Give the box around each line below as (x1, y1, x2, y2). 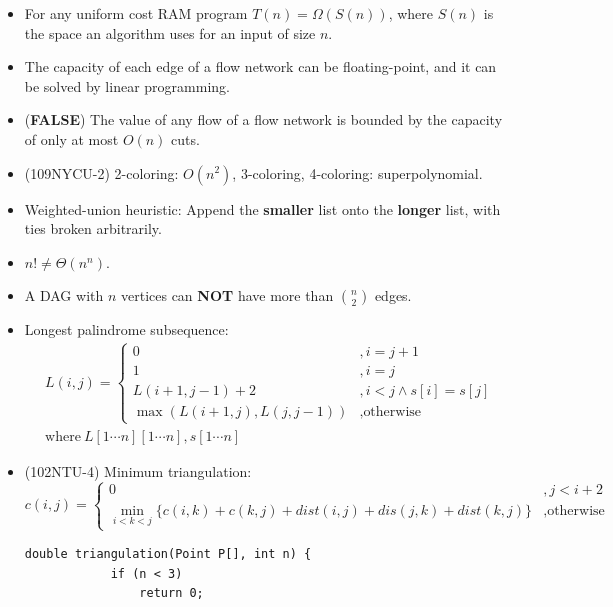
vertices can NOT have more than (120, 285, 334, 306)
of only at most (24, 128, 119, 149)
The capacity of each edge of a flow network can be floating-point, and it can (24, 56, 497, 77)
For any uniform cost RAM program (24, 3, 248, 23)
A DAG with (24, 285, 104, 306)
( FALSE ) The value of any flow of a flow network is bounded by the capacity (24, 109, 503, 130)
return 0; (139, 586, 204, 601)
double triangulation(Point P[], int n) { (24, 547, 312, 561)
